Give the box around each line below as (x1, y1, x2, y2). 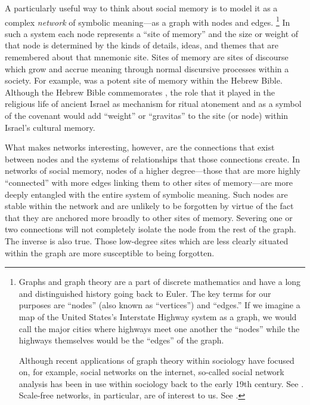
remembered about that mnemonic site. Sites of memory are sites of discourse (5, 51, 289, 63)
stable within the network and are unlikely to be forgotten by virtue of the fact (5, 200, 294, 212)
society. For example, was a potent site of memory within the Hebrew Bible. (5, 74, 283, 87)
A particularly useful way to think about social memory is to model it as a (5, 2, 278, 14)
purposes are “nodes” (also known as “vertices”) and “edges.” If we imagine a (18, 299, 300, 311)
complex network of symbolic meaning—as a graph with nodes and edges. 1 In (5, 14, 290, 28)
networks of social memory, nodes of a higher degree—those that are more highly (5, 164, 300, 177)
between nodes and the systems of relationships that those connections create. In (5, 152, 300, 165)
